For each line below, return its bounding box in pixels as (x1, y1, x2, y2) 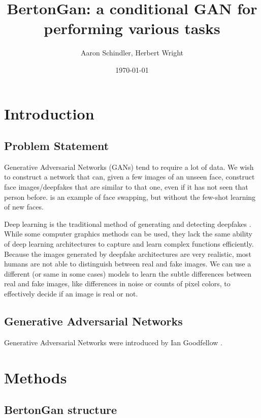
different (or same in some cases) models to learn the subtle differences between (4, 268, 252, 279)
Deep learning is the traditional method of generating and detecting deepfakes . (4, 218, 251, 229)
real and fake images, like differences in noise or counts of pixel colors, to (4, 278, 231, 289)
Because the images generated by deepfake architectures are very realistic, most (4, 248, 251, 259)
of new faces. (4, 201, 44, 212)
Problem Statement (4, 138, 109, 154)
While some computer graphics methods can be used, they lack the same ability (4, 228, 252, 239)
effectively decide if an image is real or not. (4, 288, 138, 299)
